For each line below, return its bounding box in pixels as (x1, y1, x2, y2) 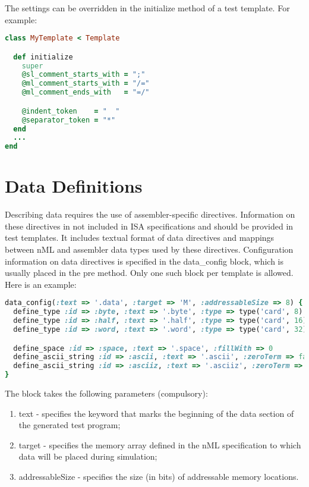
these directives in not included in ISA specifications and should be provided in (5, 219, 294, 232)
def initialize (13, 52, 73, 61)
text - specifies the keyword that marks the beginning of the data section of (18, 407, 294, 419)
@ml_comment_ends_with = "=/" (21, 88, 150, 97)
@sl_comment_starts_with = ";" (21, 70, 146, 79)
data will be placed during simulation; (18, 450, 157, 463)
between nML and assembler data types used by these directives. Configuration (5, 243, 294, 256)
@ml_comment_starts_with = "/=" (21, 79, 150, 88)
